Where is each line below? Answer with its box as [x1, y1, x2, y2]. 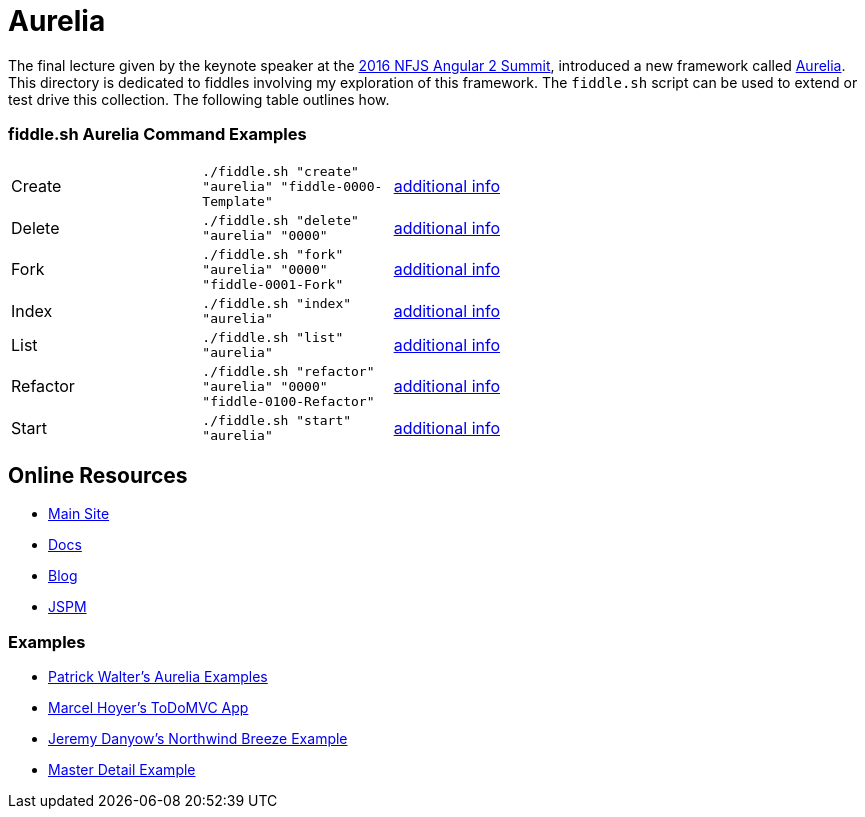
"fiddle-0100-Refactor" [202, 393, 375, 409]
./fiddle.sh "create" [202, 163, 359, 179]
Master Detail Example [48, 761, 196, 779]
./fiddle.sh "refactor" [202, 363, 375, 379]
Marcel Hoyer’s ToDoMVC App [48, 699, 249, 717]
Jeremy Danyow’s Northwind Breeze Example [48, 730, 348, 748]
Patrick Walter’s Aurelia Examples [48, 668, 268, 686]
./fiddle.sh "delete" [202, 212, 359, 228]
